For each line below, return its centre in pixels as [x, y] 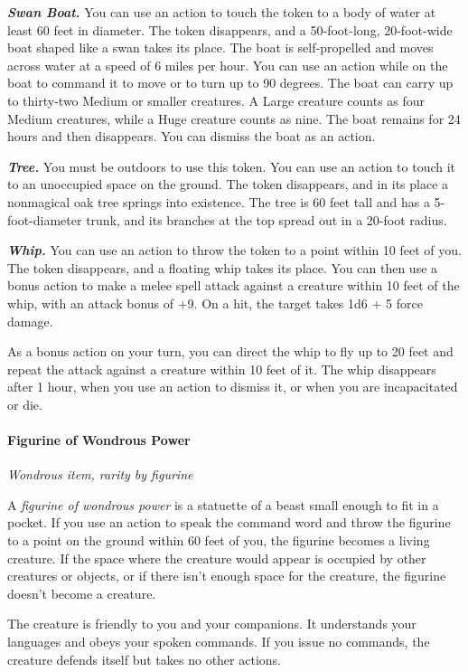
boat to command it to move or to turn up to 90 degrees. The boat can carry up [230, 83]
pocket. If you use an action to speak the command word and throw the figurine [229, 522]
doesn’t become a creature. [82, 593]
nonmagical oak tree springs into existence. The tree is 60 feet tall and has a [219, 201]
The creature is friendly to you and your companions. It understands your [212, 624]
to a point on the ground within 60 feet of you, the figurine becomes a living [219, 540]
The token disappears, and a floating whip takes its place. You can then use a [223, 267]
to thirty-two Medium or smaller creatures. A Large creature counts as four [216, 100]
